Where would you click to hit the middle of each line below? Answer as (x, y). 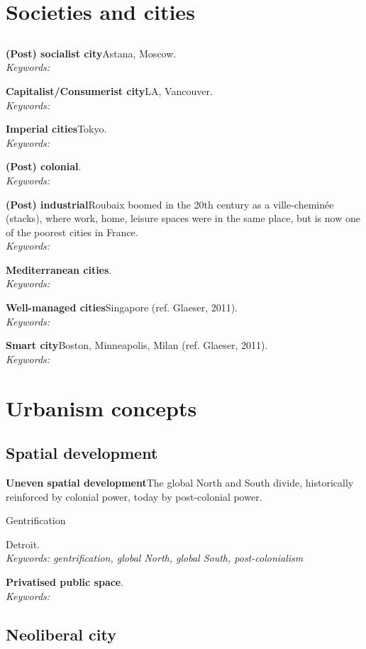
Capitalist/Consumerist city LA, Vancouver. (109, 90)
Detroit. (23, 544)
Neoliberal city (61, 634)
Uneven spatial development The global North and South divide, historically (180, 483)
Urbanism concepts (101, 407)
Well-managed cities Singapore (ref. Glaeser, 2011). (122, 307)
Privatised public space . (65, 582)
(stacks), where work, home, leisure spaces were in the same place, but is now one (183, 218)
